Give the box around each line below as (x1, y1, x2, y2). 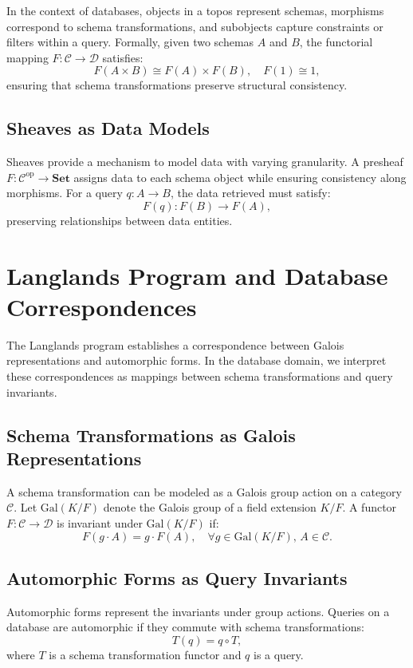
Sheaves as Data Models (6, 116, 210, 140)
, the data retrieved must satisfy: (170, 184, 331, 201)
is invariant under (57, 515, 143, 532)
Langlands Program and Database (6, 259, 388, 291)
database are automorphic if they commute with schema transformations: (6, 619, 364, 635)
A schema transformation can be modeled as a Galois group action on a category (6, 483, 402, 500)
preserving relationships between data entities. (6, 211, 233, 228)
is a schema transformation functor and (49, 646, 242, 662)
